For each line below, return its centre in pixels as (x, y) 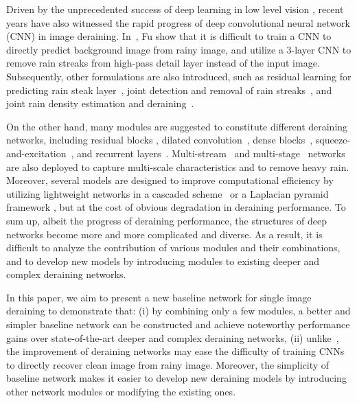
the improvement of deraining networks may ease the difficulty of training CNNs (175, 351)
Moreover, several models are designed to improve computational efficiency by (170, 180)
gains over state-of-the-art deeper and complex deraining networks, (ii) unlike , (173, 337)
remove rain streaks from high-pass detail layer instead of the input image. (163, 63)
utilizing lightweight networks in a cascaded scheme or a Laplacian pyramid (168, 193)
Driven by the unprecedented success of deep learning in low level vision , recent (175, 9)
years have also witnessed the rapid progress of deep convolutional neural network (178, 22)
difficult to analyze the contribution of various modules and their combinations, (173, 247)
